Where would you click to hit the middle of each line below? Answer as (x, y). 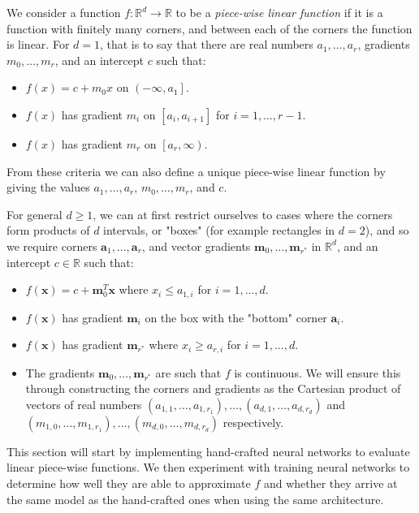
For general (35, 214)
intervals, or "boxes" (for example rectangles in (219, 230)
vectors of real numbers (84, 404)
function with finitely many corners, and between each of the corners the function (209, 28)
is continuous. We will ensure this (317, 372)
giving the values (48, 187)
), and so (387, 230)
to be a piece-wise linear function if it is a (279, 12)
